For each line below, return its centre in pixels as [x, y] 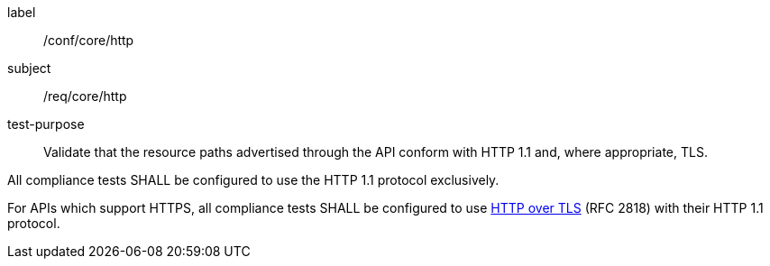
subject [29, 68]
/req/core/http [85, 96]
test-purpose [46, 124]
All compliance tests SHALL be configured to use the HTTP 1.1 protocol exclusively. [253, 180]
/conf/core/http [89, 40]
